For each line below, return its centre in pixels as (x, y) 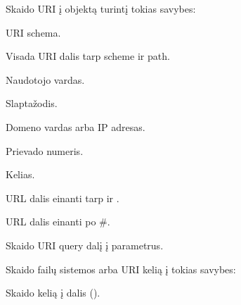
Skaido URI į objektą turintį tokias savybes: (101, 8)
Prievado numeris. (45, 150)
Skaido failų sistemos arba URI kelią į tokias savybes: (121, 269)
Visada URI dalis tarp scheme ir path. (88, 56)
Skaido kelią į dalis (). (53, 293)
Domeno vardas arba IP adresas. (76, 126)
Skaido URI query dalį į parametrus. (85, 245)
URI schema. (33, 32)
